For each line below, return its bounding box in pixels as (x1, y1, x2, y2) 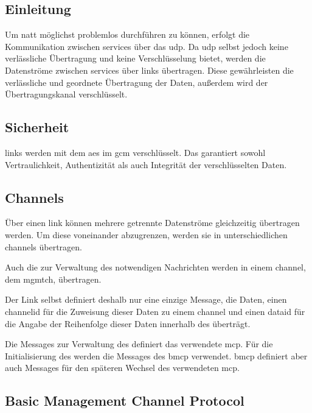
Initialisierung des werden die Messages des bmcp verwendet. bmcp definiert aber (5, 349, 308, 362)
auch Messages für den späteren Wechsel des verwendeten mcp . (5, 361, 240, 374)
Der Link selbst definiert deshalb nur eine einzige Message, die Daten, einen (5, 293, 287, 306)
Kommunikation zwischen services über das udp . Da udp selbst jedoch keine (5, 40, 288, 52)
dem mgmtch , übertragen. (5, 272, 102, 285)
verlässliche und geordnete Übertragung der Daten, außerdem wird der (5, 76, 268, 88)
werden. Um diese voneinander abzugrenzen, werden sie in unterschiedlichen (5, 228, 288, 241)
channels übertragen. (5, 240, 82, 253)
